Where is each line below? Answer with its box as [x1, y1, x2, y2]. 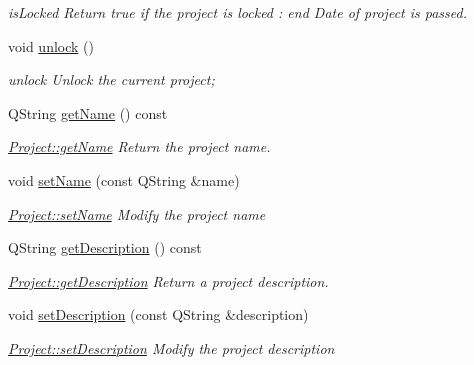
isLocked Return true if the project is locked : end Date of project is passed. [8, 2, 467, 22]
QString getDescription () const [8, 237, 202, 258]
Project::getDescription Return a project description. [8, 270, 329, 291]
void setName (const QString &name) [8, 169, 240, 190]
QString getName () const [8, 102, 168, 123]
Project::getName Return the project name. [8, 136, 271, 157]
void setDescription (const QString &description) [8, 304, 309, 325]
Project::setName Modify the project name [8, 203, 266, 224]
